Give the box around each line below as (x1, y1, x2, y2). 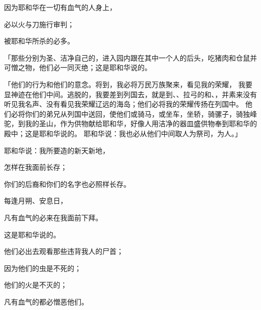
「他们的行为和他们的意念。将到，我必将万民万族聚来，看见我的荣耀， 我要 (4, 79, 252, 89)
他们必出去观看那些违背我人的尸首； (4, 246, 123, 256)
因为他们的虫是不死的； (4, 262, 81, 273)
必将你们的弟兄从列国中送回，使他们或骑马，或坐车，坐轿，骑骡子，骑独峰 (11, 108, 257, 119)
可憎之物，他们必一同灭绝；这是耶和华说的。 (4, 62, 152, 73)
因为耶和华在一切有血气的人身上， (4, 2, 116, 12)
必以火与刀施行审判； (4, 19, 74, 29)
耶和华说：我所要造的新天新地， (4, 145, 109, 155)
